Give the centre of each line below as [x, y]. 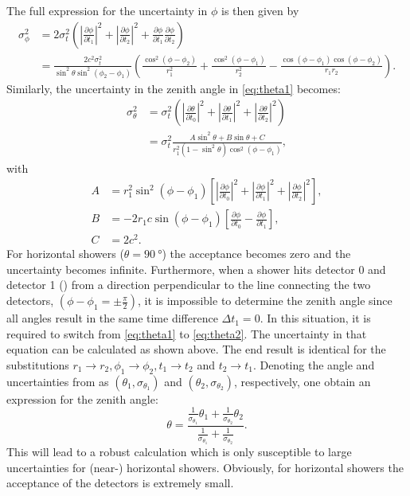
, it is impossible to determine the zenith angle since [265, 301]
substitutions [38, 364]
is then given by [260, 10]
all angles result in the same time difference [112, 318]
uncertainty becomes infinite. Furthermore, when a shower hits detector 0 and [196, 269]
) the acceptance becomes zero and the [256, 254]
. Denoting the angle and [314, 364]
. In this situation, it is [315, 318]
